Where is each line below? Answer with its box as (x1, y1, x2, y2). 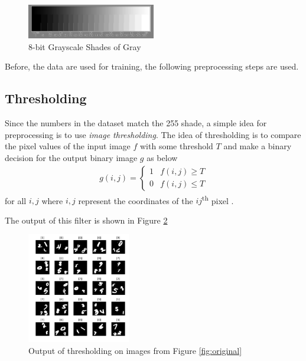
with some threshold (140, 140, 213, 152)
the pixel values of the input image (5, 140, 131, 152)
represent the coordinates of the (78, 194, 193, 206)
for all (5, 194, 27, 206)
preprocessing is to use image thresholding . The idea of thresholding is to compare (5, 128, 301, 140)
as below (147, 151, 178, 163)
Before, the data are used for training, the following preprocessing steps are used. (5, 60, 299, 73)
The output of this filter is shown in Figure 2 (5, 214, 168, 226)
